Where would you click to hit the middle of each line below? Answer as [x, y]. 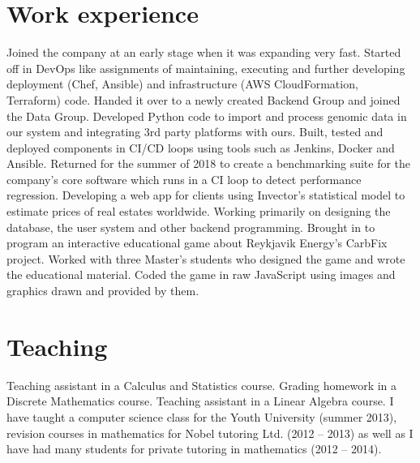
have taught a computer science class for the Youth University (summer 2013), [202, 416]
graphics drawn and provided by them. [103, 291]
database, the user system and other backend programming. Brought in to [191, 227]
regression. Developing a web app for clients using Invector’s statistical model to [206, 195]
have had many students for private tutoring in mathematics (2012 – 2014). [194, 449]
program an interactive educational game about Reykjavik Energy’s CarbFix [197, 243]
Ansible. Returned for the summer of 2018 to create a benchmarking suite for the [209, 163]
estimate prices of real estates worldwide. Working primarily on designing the [199, 211]
